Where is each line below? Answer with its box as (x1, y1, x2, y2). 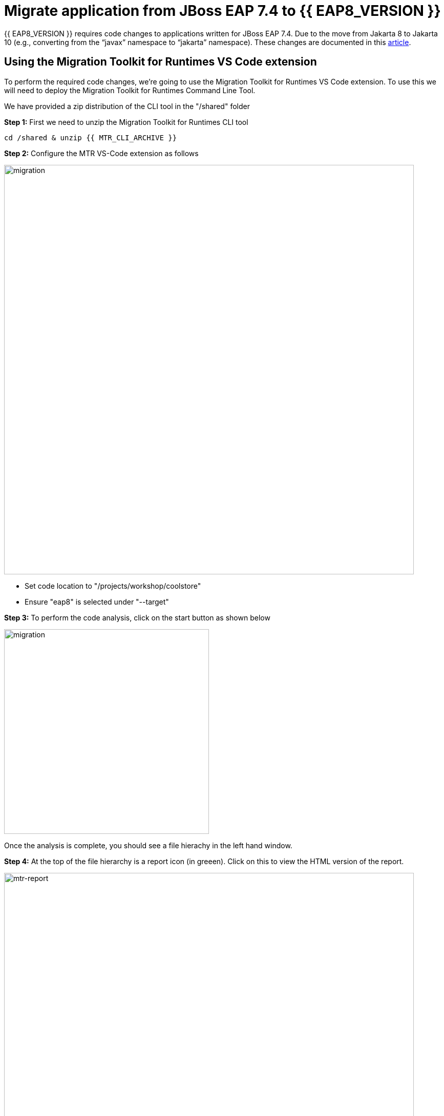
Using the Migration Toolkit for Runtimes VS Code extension (4, 55, 317, 69)
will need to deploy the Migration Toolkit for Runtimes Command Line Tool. (4, 85, 256, 95)
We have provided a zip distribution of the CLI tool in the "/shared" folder (4, 101, 250, 111)
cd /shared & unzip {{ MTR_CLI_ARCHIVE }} (4, 133, 177, 142)
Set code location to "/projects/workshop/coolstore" (25, 581, 201, 590)
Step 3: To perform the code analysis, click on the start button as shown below (4, 613, 270, 622)
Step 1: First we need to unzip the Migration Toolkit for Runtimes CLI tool (4, 117, 248, 126)
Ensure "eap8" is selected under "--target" (25, 597, 169, 606)
